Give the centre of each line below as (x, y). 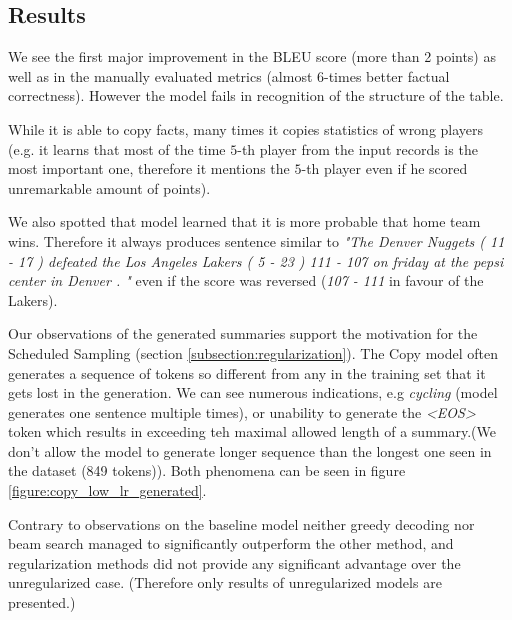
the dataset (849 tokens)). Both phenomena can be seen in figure (207, 470)
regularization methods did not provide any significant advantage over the (234, 562)
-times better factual (387, 75)
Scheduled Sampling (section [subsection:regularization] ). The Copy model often (253, 352)
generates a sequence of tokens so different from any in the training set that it (247, 372)
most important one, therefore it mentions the (149, 168)
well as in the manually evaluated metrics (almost (160, 75)
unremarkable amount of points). (109, 187)
